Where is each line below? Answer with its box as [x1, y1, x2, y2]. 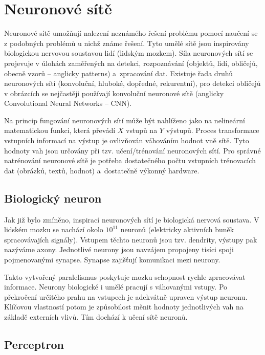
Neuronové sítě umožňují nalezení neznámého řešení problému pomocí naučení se [4, 28, 258, 38]
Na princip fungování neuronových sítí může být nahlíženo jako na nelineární [4, 115, 245, 125]
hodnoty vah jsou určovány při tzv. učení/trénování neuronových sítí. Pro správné [4, 145, 261, 156]
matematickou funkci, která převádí [4, 125, 116, 136]
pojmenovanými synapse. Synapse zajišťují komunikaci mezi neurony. [4, 254, 220, 265]
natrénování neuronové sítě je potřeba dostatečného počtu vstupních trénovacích [4, 155, 256, 166]
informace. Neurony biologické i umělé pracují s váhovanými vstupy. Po [4, 281, 228, 292]
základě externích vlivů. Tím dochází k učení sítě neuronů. [4, 311, 188, 322]
